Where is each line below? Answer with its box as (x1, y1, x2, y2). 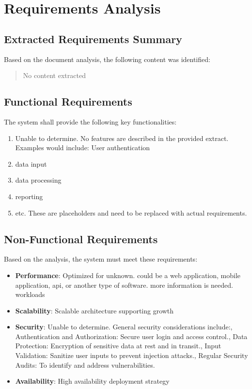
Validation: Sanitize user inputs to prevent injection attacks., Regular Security (15, 350, 248, 360)
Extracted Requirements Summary (4, 31, 182, 46)
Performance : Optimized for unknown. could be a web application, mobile (15, 270, 241, 280)
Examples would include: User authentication (15, 142, 150, 153)
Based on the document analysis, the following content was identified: (4, 54, 210, 64)
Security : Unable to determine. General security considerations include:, (15, 322, 233, 332)
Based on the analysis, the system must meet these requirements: (4, 254, 198, 264)
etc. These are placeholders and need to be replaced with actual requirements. (15, 207, 247, 218)
